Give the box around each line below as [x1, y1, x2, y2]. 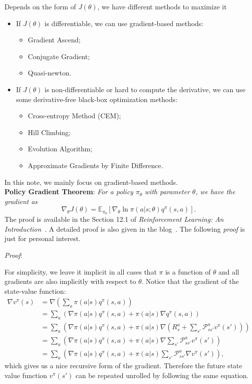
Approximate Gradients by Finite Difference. [28, 160, 163, 170]
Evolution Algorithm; [28, 143, 93, 154]
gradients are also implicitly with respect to [4, 276, 136, 286]
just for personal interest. [4, 233, 81, 244]
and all [218, 266, 239, 277]
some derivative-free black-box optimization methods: [16, 94, 178, 104]
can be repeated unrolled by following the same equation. [75, 370, 249, 380]
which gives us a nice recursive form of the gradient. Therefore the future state [4, 360, 242, 371]
